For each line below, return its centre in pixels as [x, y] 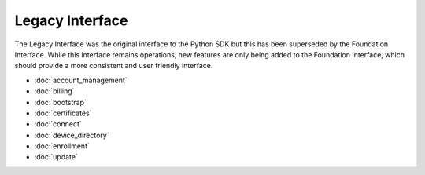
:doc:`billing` [54, 91]
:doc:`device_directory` [72, 135]
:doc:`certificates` [63, 113]
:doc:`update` [56, 157]
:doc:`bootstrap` [60, 102]
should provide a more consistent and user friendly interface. [114, 66]
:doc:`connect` [58, 124]
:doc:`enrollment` [62, 146]
